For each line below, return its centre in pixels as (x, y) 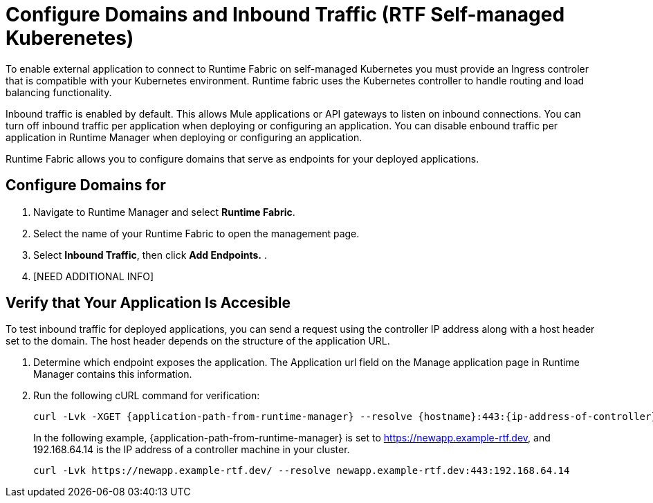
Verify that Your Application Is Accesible (148, 303)
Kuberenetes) (70, 38)
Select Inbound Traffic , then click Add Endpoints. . (150, 255)
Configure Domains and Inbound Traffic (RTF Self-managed (285, 15)
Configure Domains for (86, 185)
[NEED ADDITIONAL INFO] (94, 276)
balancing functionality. (59, 92)
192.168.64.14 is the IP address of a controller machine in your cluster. (192, 450)
